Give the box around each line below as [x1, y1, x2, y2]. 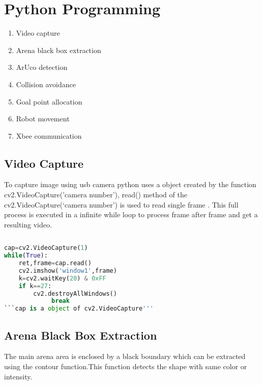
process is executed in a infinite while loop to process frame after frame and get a [4, 209, 258, 220]
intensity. [4, 371, 33, 381]
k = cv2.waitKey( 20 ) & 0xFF [18, 274, 106, 282]
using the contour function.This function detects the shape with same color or [4, 361, 247, 371]
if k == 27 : [18, 282, 52, 290]
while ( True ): [4, 252, 48, 260]
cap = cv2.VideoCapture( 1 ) [4, 244, 88, 252]
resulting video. [4, 219, 52, 229]
